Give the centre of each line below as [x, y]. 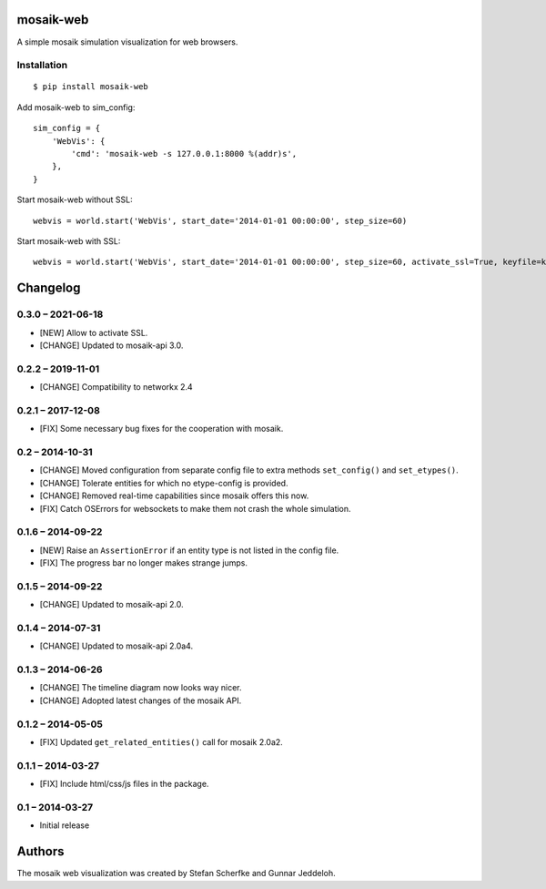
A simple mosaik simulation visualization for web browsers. [127, 42]
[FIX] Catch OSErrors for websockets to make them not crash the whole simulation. [195, 508]
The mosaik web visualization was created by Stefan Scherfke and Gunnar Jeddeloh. [176, 874]
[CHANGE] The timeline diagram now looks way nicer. [141, 688]
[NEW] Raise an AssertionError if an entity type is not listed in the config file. [189, 550]
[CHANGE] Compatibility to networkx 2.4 [116, 387]
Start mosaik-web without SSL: [75, 199]
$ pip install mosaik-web [91, 87]
